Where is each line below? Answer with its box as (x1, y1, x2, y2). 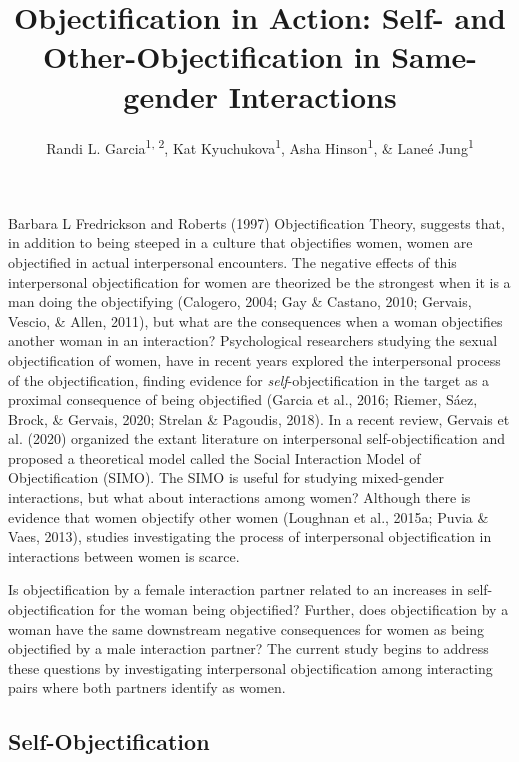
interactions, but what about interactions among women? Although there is (8, 487, 471, 508)
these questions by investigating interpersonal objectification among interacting (8, 657, 493, 678)
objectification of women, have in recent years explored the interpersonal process (8, 349, 501, 370)
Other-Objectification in (42, 36, 381, 77)
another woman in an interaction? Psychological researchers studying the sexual (8, 330, 498, 351)
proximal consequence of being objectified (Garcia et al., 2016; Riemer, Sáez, (8, 389, 478, 410)
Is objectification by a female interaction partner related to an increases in (8, 579, 464, 600)
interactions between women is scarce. (8, 545, 240, 566)
